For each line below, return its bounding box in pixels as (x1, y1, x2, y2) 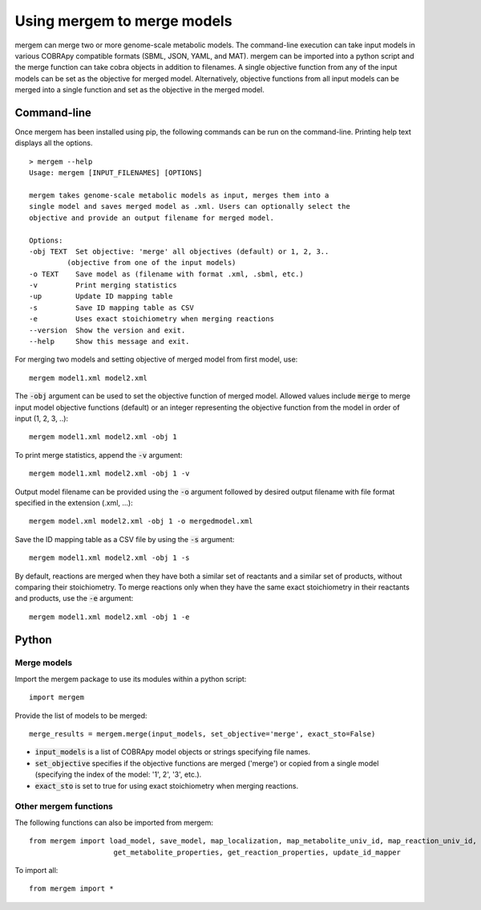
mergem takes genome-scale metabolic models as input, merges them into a (29, 190, 329, 200)
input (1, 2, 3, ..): (14, 414, 68, 423)
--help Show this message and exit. (29, 337, 190, 346)
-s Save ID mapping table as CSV (29, 303, 194, 312)
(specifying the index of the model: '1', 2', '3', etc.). (34, 769, 202, 779)
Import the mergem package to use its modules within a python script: (14, 674, 247, 684)
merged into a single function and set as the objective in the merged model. (14, 85, 265, 95)
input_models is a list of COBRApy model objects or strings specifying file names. (34, 747, 311, 757)
